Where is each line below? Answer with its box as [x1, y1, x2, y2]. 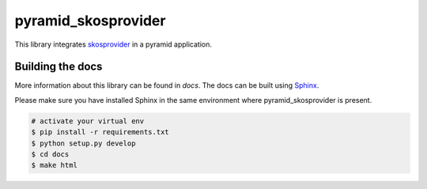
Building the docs [14, 60, 103, 74]
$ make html [31, 161, 78, 170]
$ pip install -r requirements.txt [31, 127, 169, 137]
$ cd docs [31, 150, 70, 158]
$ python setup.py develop [31, 138, 136, 148]
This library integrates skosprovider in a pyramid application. [14, 40, 213, 49]
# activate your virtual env [31, 116, 145, 126]
